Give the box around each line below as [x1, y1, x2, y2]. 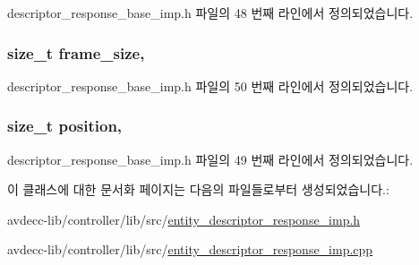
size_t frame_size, [7, 41, 145, 64]
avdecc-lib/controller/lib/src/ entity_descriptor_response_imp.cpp [7, 240, 373, 259]
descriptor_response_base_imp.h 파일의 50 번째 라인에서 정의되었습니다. [7, 76, 414, 95]
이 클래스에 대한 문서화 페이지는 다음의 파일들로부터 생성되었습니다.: [7, 180, 389, 199]
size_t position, [7, 115, 123, 137]
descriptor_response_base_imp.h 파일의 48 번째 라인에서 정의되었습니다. [7, 4, 414, 21]
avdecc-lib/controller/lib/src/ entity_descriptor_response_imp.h [7, 209, 361, 228]
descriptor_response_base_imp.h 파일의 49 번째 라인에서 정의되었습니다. [7, 150, 414, 168]
